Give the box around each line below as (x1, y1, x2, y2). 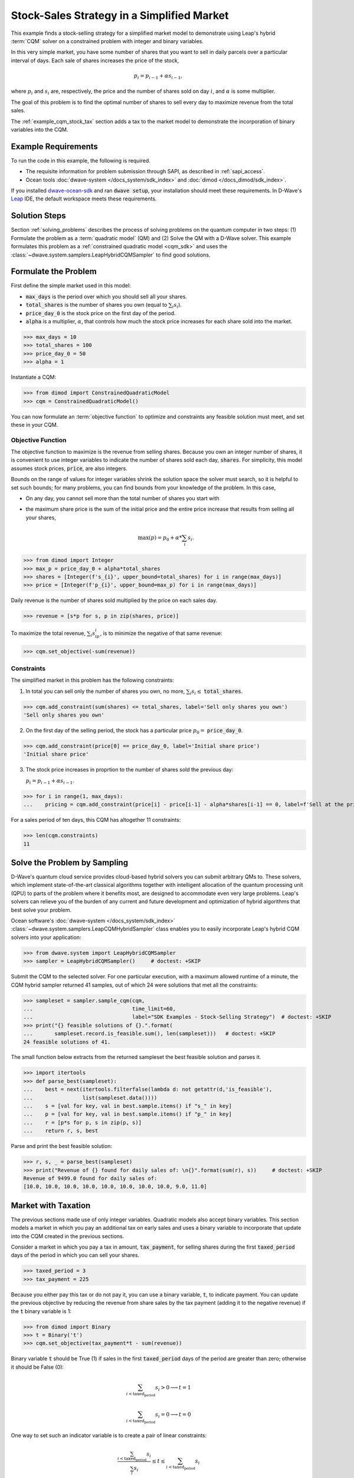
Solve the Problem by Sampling (11, 857, 129, 867)
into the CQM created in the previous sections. (11, 1233, 124, 1240)
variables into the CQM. (11, 126, 68, 133)
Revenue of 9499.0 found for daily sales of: (23, 1175, 158, 1182)
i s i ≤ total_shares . (189, 688, 243, 696)
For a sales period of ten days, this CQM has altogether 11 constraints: (11, 816, 181, 824)
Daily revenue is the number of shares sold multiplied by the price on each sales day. (11, 597, 218, 604)
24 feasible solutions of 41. (23, 1038, 111, 1045)
